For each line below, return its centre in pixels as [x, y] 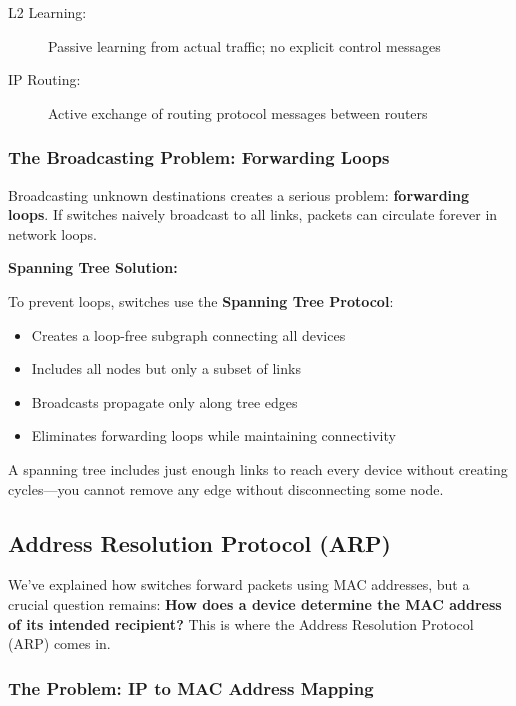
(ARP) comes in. [59, 643]
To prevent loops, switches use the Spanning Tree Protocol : [201, 300]
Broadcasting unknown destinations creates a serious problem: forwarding [239, 194]
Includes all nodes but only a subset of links [166, 368]
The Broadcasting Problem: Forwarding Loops [199, 157]
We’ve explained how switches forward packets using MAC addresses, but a [239, 584]
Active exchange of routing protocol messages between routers [238, 112]
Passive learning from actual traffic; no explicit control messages [244, 45]
